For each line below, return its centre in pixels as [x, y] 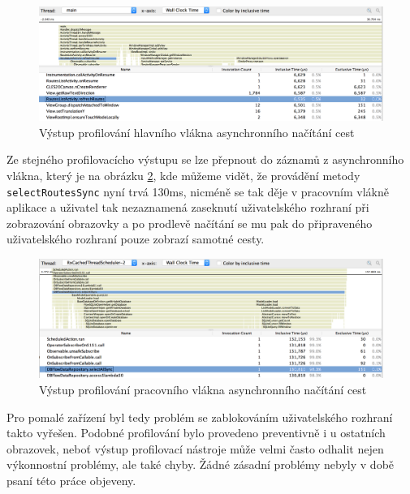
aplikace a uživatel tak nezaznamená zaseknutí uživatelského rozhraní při [188, 207]
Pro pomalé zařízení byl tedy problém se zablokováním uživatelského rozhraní [200, 417]
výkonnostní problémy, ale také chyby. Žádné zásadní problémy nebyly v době [201, 464]
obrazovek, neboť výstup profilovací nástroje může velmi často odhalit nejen [195, 448]
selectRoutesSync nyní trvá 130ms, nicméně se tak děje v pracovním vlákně [198, 191]
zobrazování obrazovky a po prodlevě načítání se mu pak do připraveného [190, 223]
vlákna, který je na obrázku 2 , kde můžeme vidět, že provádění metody [183, 175]
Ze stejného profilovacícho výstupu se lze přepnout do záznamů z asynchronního [205, 159]
